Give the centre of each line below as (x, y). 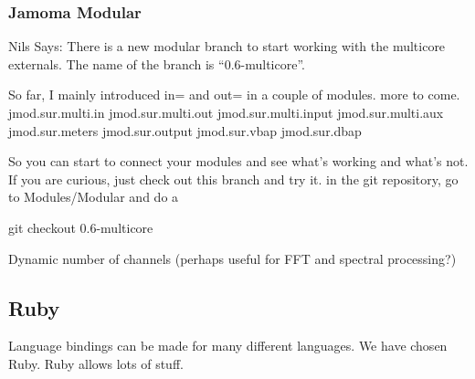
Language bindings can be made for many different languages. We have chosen (228, 346)
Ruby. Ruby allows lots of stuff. (96, 363)
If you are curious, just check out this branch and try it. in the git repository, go (233, 179)
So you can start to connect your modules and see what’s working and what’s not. (238, 161)
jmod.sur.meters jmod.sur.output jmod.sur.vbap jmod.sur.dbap (185, 130)
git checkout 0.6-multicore (81, 227)
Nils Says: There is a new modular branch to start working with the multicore (227, 46)
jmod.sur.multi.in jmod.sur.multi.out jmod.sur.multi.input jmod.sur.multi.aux (226, 112)
